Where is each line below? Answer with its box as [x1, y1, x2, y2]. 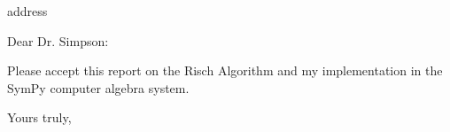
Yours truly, [7, 108, 72, 127]
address [7, 2, 48, 19]
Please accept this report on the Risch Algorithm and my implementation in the [7, 61, 443, 80]
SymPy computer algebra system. [7, 78, 190, 97]
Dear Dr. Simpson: [7, 31, 109, 50]
